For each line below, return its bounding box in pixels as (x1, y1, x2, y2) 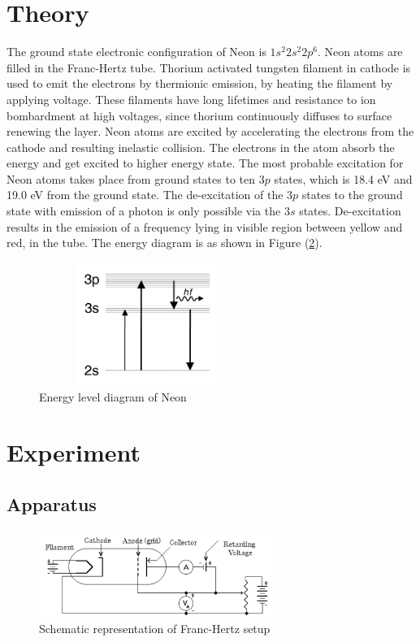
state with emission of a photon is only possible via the (6, 202, 281, 219)
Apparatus (6, 491, 97, 516)
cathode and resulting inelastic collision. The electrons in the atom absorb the (6, 138, 395, 155)
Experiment (6, 436, 141, 469)
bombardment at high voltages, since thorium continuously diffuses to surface (6, 106, 392, 124)
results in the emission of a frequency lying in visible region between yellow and (6, 218, 403, 235)
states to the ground (301, 186, 403, 203)
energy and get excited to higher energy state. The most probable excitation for (6, 154, 404, 171)
